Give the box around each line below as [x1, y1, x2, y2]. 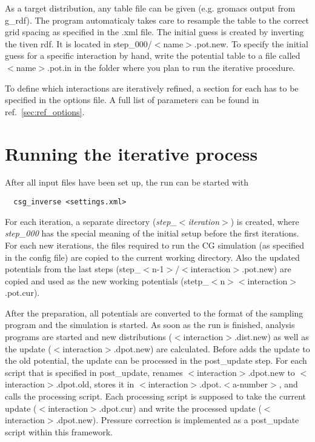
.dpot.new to [248, 366, 295, 378]
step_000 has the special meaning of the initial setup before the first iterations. [5, 227, 299, 239]
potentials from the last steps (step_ [5, 263, 141, 275]
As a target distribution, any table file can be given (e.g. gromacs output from [5, 2, 296, 14]
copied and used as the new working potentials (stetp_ [5, 274, 209, 287]
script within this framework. [5, 425, 113, 438]
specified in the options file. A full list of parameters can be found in [5, 93, 259, 106]
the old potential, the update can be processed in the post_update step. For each [5, 354, 307, 367]
